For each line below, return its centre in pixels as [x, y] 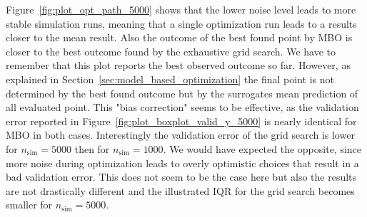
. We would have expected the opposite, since [262, 148]
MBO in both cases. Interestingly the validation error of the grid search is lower [180, 135]
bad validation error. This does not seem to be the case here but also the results [181, 177]
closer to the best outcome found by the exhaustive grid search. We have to [171, 51]
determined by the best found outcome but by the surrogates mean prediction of [182, 93]
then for [92, 148]
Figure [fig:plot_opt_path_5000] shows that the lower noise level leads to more [181, 9]
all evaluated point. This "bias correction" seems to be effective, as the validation [182, 107]
